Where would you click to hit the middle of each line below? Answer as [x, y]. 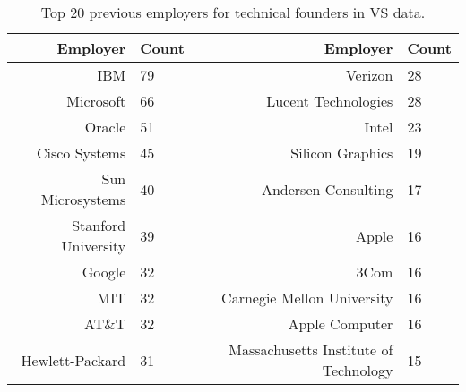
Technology [358, 370]
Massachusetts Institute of [311, 349]
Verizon [369, 75]
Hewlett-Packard [73, 360]
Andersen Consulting [327, 189]
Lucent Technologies [330, 101]
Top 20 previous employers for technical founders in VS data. [233, 12]
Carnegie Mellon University [307, 298]
